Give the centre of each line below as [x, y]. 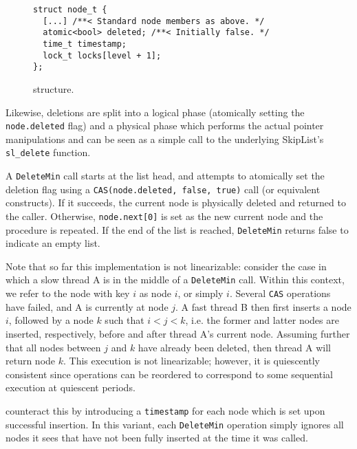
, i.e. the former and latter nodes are [262, 320]
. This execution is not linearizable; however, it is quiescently [192, 361]
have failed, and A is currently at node [87, 306]
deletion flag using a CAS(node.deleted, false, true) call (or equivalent [163, 189]
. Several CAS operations [280, 293]
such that [125, 320]
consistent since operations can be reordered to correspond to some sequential [169, 374]
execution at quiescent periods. [71, 387]
